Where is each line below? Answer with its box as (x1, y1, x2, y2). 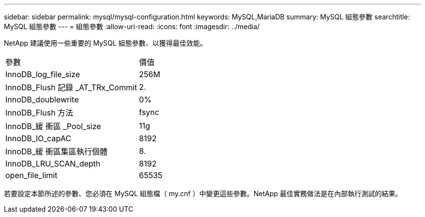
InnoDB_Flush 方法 (5, 108, 73, 117)
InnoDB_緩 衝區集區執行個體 (5, 147, 108, 156)
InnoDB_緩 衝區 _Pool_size (5, 121, 101, 131)
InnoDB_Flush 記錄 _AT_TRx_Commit (5, 83, 137, 92)
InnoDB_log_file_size (5, 69, 80, 79)
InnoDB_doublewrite (5, 95, 79, 104)
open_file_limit (5, 170, 58, 180)
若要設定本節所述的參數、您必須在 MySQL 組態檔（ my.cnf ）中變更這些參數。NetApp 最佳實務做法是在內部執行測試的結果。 (4, 189, 402, 198)
